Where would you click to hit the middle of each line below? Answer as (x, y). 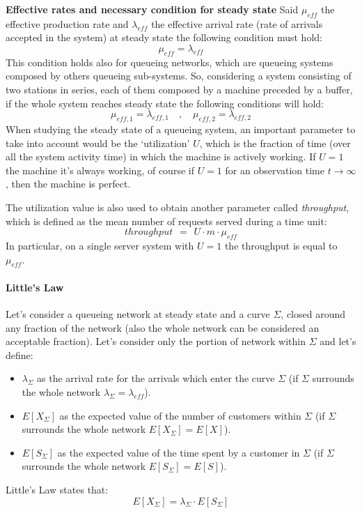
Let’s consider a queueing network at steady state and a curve (138, 314)
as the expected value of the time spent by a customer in (179, 452)
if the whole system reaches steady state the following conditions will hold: (165, 103)
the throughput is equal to (281, 245)
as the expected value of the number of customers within (180, 415)
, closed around (313, 314)
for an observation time (275, 170)
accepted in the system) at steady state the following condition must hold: (164, 37)
